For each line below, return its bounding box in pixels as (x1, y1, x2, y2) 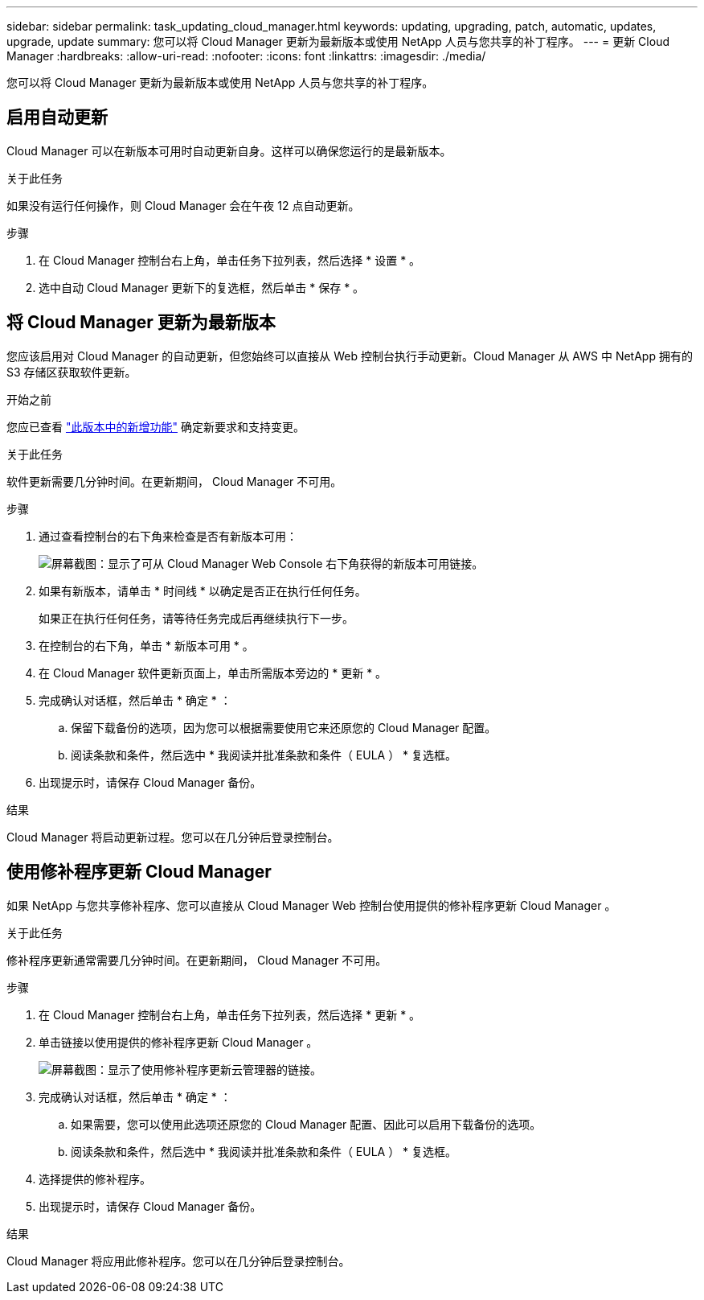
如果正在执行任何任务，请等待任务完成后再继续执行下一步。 (39, 611, 354, 625)
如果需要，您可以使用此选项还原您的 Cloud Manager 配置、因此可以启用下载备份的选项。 (71, 1117, 542, 1131)
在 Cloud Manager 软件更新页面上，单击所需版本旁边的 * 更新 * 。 (39, 665, 387, 680)
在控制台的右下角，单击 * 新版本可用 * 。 (39, 638, 254, 652)
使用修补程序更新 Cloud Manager (6, 862, 272, 882)
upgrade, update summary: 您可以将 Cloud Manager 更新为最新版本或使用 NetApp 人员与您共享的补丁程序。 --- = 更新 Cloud (6, 35, 669, 48)
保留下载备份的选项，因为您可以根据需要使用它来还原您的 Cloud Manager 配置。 (71, 720, 497, 734)
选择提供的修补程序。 (39, 1171, 151, 1186)
